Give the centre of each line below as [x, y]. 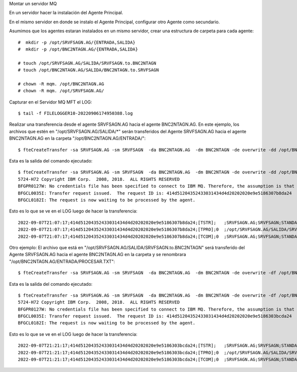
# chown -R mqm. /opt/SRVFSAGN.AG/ [61, 91]
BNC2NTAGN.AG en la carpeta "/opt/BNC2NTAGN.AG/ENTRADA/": [77, 138]
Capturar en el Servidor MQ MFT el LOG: [51, 102]
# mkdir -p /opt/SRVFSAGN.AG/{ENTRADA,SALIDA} [77, 42]
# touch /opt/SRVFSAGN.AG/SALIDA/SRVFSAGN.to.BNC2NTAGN [87, 63]
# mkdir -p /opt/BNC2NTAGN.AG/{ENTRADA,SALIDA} [78, 49]
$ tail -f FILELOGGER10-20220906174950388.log [75, 113]
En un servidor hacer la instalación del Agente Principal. [66, 13]
